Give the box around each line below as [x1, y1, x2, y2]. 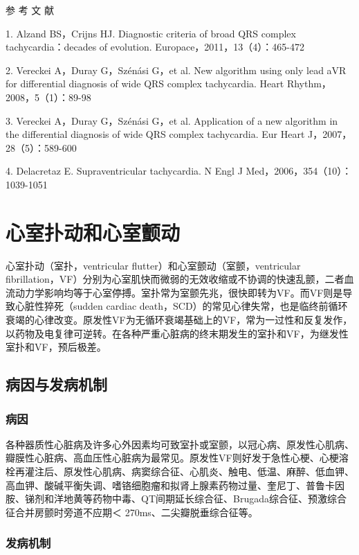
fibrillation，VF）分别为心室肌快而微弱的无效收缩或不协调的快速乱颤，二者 [6, 272, 344, 286]
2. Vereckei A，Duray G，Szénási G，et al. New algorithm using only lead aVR [6, 62, 347, 77]
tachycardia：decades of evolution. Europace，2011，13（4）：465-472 [6, 39, 305, 54]
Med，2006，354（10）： [246, 164, 352, 178]
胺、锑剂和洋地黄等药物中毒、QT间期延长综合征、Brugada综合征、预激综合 [6, 491, 347, 506]
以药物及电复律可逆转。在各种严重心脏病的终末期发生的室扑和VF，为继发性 [6, 326, 349, 340]
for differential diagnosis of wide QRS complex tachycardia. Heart [6, 76, 284, 91]
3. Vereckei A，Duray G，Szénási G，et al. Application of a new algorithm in [6, 113, 338, 127]
